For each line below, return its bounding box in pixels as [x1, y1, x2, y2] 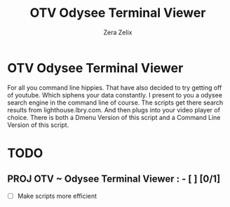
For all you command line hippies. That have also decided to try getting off [7, 83, 222, 92]
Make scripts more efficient [17, 192, 97, 200]
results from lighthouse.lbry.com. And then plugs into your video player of [7, 105, 221, 114]
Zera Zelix [103, 28, 133, 36]
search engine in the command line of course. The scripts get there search [7, 98, 224, 107]
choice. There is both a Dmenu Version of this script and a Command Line [7, 113, 221, 121]
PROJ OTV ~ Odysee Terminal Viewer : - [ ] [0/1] [7, 173, 221, 185]
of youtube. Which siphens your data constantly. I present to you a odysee [7, 91, 223, 99]
